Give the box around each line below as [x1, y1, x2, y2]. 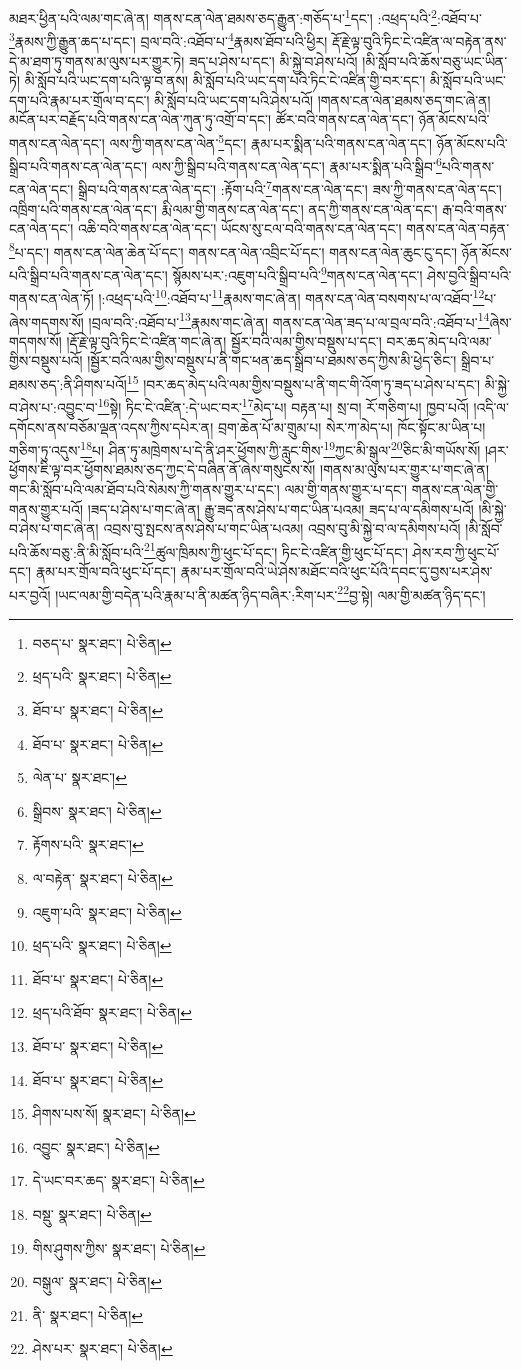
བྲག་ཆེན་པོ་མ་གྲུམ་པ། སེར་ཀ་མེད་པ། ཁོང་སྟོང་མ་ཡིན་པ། [217, 416, 486, 437]
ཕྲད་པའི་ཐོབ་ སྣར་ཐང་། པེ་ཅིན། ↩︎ [32, 1002, 192, 1023]
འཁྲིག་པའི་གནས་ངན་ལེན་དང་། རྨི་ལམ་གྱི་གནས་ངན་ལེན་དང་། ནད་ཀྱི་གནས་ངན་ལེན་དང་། [9, 198, 438, 219]
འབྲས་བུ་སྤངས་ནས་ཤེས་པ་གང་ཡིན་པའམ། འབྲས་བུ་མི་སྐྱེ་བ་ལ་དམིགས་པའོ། [103, 518, 461, 539]
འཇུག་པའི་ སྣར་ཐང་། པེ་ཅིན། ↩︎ [32, 901, 182, 922]
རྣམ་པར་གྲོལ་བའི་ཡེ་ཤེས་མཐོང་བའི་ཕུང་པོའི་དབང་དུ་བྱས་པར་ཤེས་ [180, 560, 493, 581]
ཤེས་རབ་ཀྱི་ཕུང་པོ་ [412, 541, 500, 562]
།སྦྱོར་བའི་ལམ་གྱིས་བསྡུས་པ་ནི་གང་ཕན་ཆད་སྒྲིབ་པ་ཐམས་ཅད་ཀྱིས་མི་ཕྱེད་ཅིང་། [87, 350, 457, 371]
